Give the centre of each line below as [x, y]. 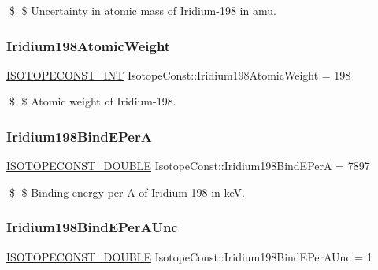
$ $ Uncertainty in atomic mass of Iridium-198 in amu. [143, 10]
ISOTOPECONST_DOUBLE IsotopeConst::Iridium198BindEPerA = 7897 [188, 166]
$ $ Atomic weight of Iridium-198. [93, 101]
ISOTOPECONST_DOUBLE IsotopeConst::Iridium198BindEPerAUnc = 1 [189, 256]
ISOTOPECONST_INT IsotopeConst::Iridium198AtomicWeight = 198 [179, 74]
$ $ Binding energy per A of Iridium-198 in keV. [127, 192]
